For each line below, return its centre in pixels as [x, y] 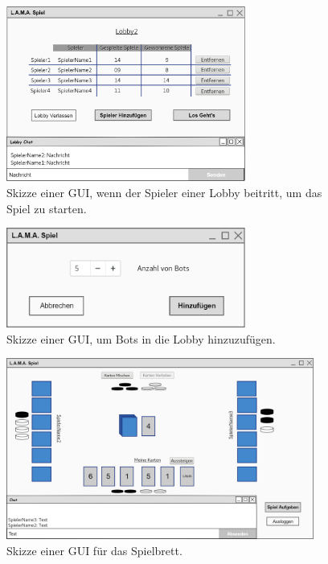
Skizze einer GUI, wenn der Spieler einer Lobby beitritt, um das [164, 192]
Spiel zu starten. [47, 208]
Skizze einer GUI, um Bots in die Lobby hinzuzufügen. [141, 338]
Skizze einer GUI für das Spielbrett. [94, 550]
